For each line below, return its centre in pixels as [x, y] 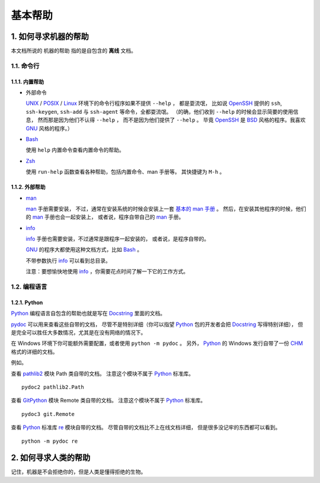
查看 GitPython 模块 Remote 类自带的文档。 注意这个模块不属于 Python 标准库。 [108, 401]
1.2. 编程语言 [29, 287]
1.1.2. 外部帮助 [28, 187]
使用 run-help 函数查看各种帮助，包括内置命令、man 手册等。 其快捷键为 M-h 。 [125, 172]
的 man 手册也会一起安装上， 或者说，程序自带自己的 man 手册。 [105, 217]
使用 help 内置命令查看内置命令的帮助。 [75, 150]
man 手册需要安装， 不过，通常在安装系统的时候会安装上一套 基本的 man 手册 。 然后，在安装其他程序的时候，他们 [166, 209]
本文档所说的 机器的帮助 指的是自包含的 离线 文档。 [73, 51]
